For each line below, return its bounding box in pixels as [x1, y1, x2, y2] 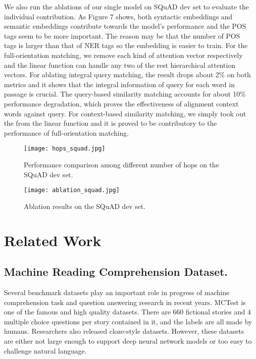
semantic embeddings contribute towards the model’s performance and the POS [4, 21, 246, 31]
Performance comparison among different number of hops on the [24, 159, 219, 169]
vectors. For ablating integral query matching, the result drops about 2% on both [4, 69, 251, 80]
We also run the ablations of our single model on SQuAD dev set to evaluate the [4, 1, 249, 11]
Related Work [4, 230, 102, 250]
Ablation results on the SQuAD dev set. [24, 201, 146, 211]
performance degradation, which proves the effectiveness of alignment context [4, 98, 239, 108]
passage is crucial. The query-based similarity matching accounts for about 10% [4, 89, 246, 99]
